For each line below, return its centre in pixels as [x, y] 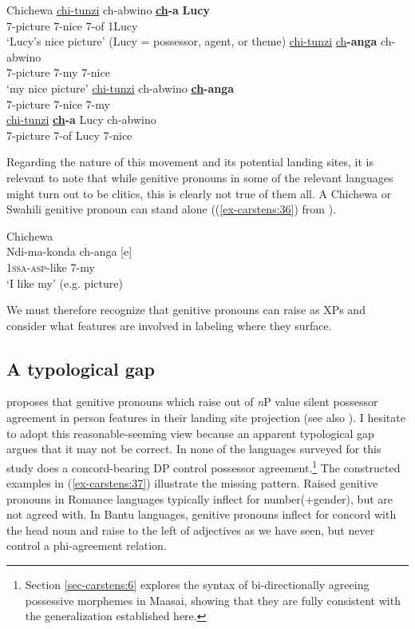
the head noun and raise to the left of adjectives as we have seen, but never [191, 529]
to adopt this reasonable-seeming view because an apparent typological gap [190, 433]
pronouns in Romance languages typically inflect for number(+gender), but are [200, 498]
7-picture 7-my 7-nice [58, 72]
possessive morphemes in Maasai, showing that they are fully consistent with [213, 600]
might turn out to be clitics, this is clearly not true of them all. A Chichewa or [199, 193]
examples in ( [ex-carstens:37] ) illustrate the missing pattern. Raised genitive [192, 483]
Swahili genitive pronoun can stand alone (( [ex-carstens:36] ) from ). [172, 209]
